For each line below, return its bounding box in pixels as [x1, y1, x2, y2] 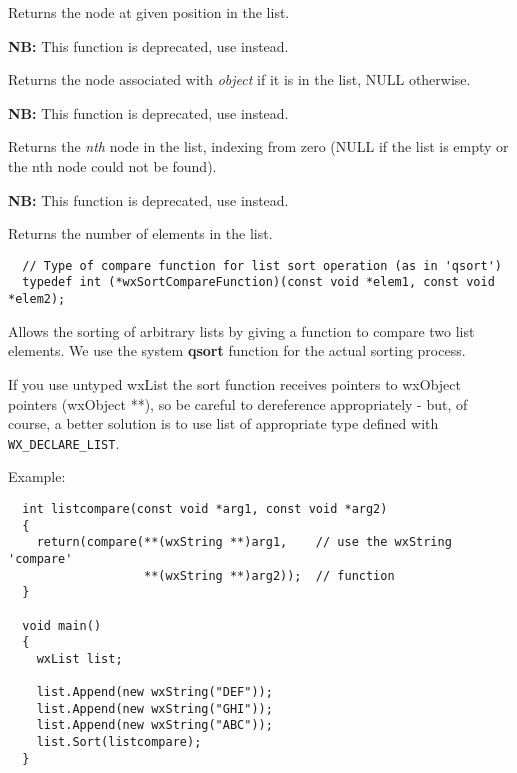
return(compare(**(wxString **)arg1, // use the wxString [36, 535, 452, 550]
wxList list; [36, 651, 123, 666]
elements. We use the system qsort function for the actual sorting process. [8, 340, 466, 361]
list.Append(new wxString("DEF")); [36, 685, 273, 700]
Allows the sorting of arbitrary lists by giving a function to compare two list [8, 320, 475, 341]
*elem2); [8, 292, 66, 307]
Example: [8, 466, 66, 487]
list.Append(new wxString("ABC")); [36, 718, 273, 733]
